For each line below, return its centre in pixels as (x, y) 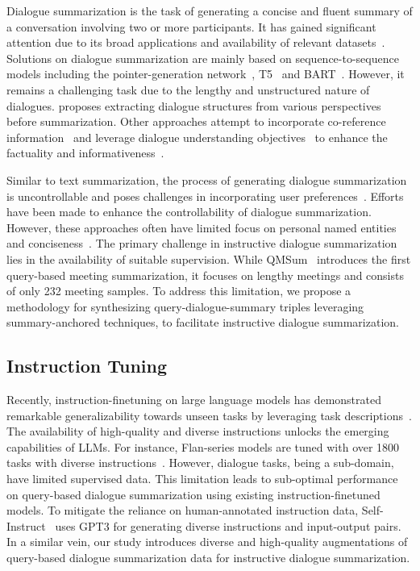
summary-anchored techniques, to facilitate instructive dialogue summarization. (203, 322)
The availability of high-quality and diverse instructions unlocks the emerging (198, 431)
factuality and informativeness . (85, 153)
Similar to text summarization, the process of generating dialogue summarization (207, 179)
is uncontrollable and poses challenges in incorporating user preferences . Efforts (205, 196)
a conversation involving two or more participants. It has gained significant (191, 26)
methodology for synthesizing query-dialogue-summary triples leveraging (185, 306)
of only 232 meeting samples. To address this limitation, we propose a (179, 291)
